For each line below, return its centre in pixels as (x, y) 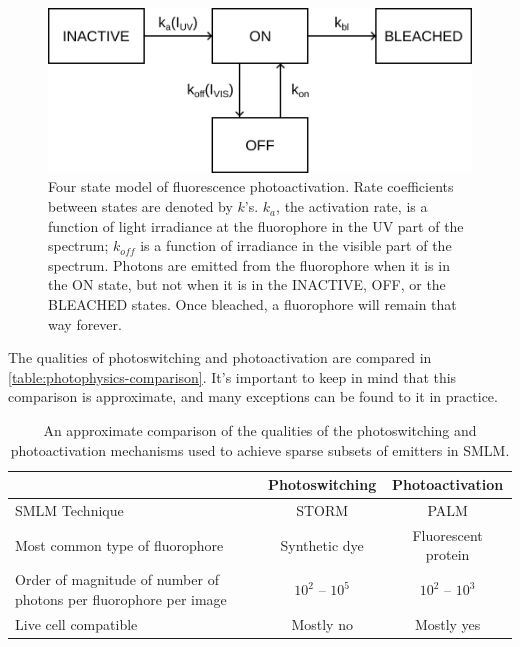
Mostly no (322, 623)
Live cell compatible (76, 623)
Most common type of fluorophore (119, 544)
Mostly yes (447, 623)
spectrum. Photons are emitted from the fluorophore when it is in (249, 264)
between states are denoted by (140, 206)
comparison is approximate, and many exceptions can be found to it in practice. (253, 396)
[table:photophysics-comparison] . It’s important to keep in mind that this (232, 376)
